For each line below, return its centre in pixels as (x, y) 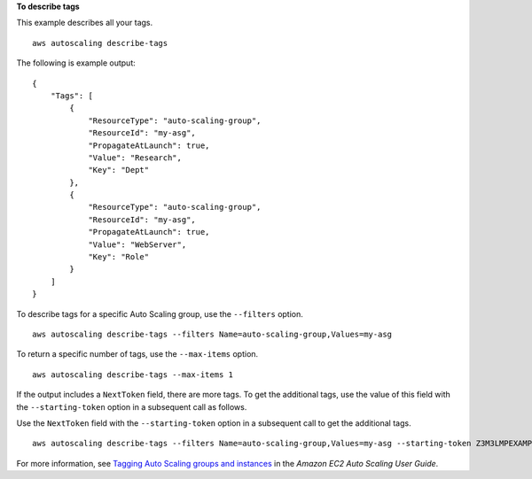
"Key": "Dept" (119, 170)
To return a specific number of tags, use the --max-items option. (137, 354)
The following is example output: (76, 63)
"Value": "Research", (135, 158)
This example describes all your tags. (85, 23)
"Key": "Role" (119, 257)
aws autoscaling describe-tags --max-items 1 (133, 375)
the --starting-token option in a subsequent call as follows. (132, 406)
